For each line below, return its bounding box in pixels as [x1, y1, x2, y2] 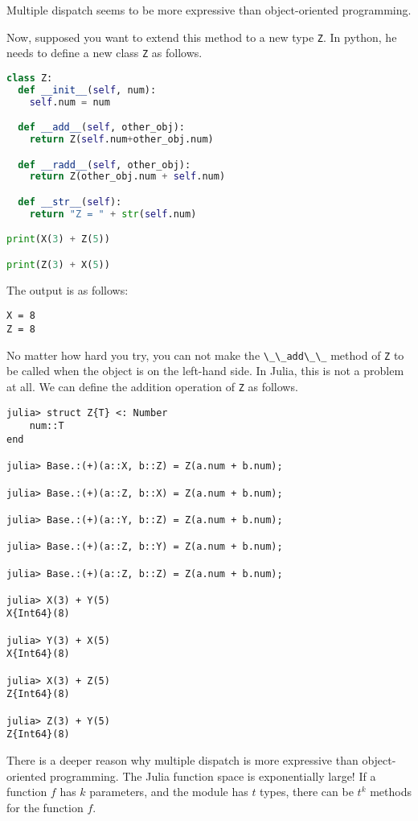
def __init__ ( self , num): [18, 84, 157, 96]
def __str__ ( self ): [18, 196, 122, 208]
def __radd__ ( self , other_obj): [18, 159, 191, 171]
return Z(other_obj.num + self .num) [29, 171, 226, 183]
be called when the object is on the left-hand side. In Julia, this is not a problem [6, 362, 404, 379]
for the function [6, 798, 84, 815]
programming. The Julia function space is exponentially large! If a [50, 767, 376, 784]
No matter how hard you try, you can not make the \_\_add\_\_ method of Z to [6, 346, 404, 363]
